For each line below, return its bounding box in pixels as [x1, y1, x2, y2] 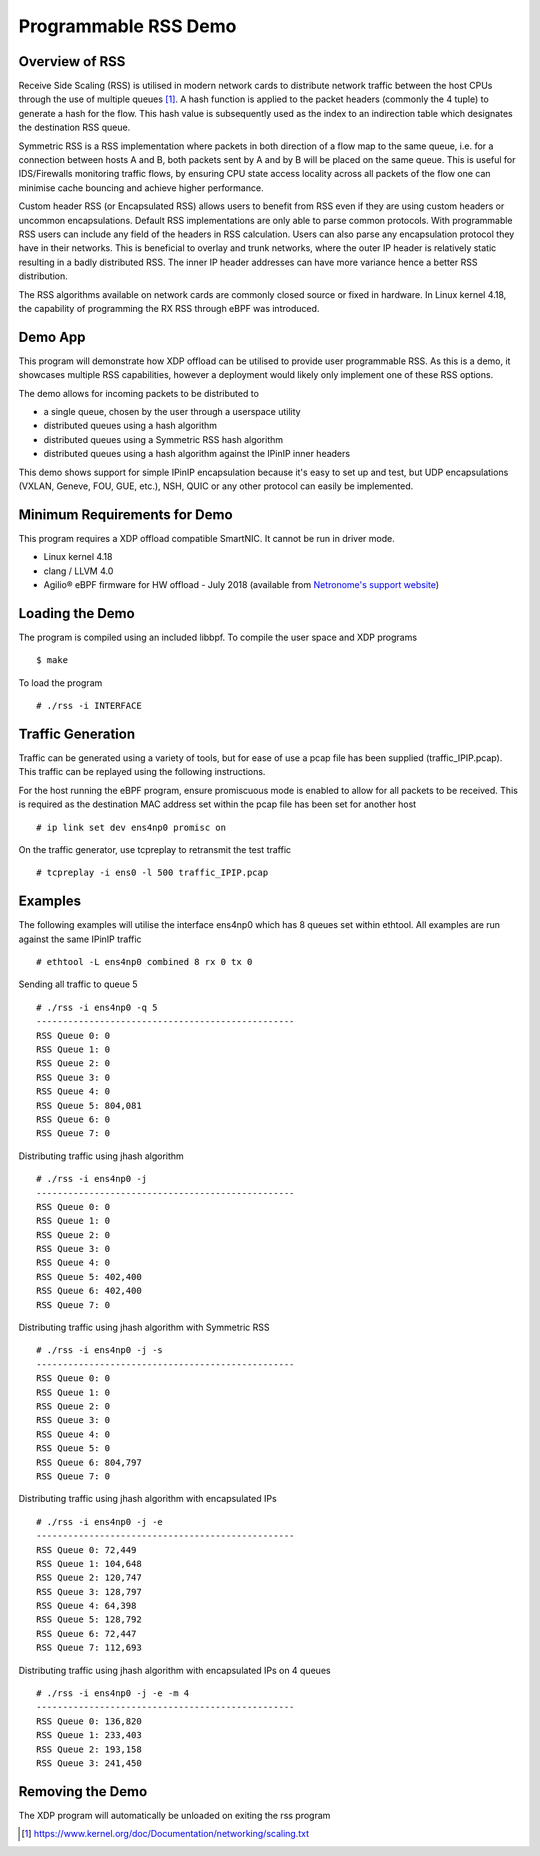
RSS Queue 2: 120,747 [36, 1572, 142, 1584]
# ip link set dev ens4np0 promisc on [36, 821, 227, 833]
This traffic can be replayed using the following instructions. [18, 766, 266, 778]
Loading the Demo [18, 605, 135, 622]
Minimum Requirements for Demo [18, 506, 234, 523]
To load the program [18, 676, 103, 689]
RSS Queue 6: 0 [36, 1113, 111, 1125]
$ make [36, 655, 69, 666]
